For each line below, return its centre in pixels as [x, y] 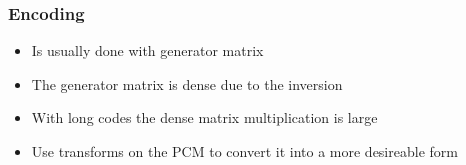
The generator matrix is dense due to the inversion [187, 83]
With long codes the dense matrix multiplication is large [204, 117]
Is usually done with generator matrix [147, 50]
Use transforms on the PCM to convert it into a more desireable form [244, 151]
